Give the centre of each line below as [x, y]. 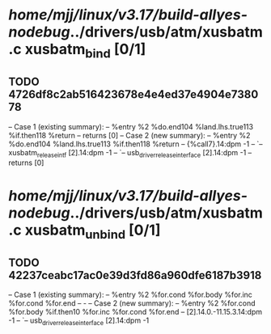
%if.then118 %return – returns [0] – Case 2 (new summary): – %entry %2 [129, 135]
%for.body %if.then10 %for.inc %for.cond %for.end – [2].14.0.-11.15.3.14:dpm [135, 311]
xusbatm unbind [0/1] [93, 231]
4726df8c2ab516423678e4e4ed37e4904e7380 [133, 95]
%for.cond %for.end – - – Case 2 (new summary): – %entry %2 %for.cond [132, 303]
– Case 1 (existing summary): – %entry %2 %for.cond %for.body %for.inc [131, 294]
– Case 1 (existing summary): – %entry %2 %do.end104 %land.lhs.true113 [131, 126]
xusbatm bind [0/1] [85, 51]
